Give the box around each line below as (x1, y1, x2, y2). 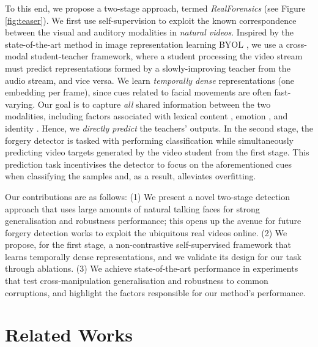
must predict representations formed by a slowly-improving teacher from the (5, 61, 290, 74)
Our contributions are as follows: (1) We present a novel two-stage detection (5, 190, 290, 203)
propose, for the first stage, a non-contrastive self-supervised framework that (5, 238, 291, 251)
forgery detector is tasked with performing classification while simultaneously (5, 133, 294, 146)
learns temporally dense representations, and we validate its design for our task (5, 250, 301, 263)
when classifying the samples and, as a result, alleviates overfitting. (5, 170, 256, 182)
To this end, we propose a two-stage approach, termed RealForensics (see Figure (5, 2, 306, 14)
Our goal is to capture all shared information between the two (37, 97, 271, 110)
